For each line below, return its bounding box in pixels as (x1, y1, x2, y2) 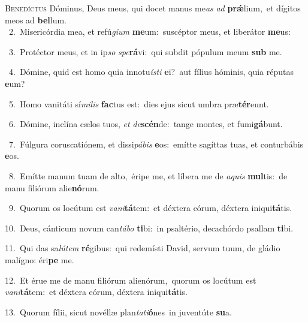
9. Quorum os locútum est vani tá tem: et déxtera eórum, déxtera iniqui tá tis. (8, 201, 292, 214)
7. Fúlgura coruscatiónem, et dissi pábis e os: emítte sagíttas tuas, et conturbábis (8, 137, 304, 150)
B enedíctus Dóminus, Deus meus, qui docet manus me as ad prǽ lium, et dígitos (5, 2, 301, 14)
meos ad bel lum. (5, 13, 67, 26)
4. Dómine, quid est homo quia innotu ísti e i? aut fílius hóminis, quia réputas (8, 65, 294, 78)
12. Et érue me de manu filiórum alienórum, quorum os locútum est (5, 273, 256, 286)
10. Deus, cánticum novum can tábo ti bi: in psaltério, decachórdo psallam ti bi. (5, 221, 294, 234)
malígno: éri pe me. (5, 253, 74, 266)
